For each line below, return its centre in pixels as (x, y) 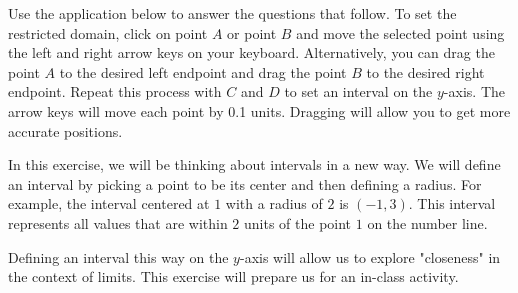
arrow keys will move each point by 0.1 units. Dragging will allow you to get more (259, 110)
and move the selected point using (400, 32)
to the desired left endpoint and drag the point (203, 71)
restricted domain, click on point (108, 32)
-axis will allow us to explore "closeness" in (370, 256)
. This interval (452, 203)
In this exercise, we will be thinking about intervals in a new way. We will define (254, 164)
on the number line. (427, 222)
